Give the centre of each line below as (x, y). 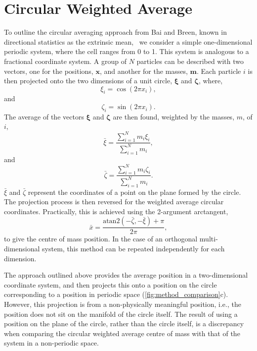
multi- (209, 239)
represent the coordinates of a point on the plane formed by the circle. (134, 192)
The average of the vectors (44, 116)
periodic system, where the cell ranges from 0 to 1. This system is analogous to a (127, 51)
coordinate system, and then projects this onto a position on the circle (110, 284)
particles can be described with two (190, 61)
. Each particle (219, 71)
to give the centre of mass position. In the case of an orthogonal (101, 239)
